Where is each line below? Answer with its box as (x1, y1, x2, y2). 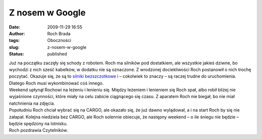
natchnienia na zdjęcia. (9, 100, 55, 106)
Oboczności (47, 38, 71, 43)
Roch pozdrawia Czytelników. (9, 127, 68, 133)
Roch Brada (47, 30, 71, 36)
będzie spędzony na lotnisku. (9, 121, 68, 126)
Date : (9, 24, 20, 30)
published (47, 51, 67, 57)
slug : (9, 44, 19, 50)
